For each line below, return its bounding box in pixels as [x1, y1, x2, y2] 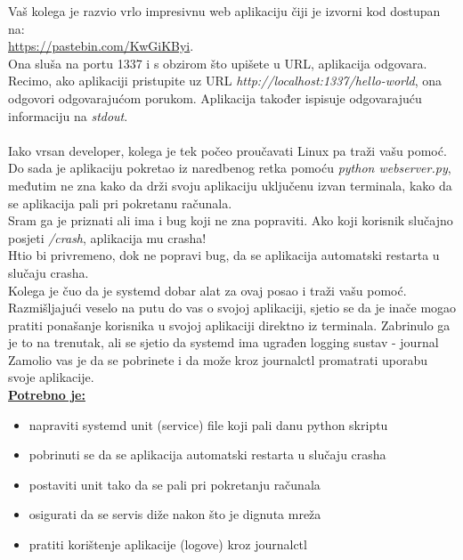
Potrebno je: [8, 386, 85, 404]
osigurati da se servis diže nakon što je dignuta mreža [28, 505, 321, 523]
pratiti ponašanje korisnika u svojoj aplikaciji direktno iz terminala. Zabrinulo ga [8, 315, 451, 334]
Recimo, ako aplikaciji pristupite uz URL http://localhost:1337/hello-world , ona [8, 71, 443, 90]
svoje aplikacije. [8, 368, 94, 386]
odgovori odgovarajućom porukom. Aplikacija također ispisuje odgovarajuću [8, 88, 422, 107]
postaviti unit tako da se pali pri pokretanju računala [28, 475, 321, 493]
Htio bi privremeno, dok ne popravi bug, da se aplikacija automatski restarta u [8, 246, 440, 264]
